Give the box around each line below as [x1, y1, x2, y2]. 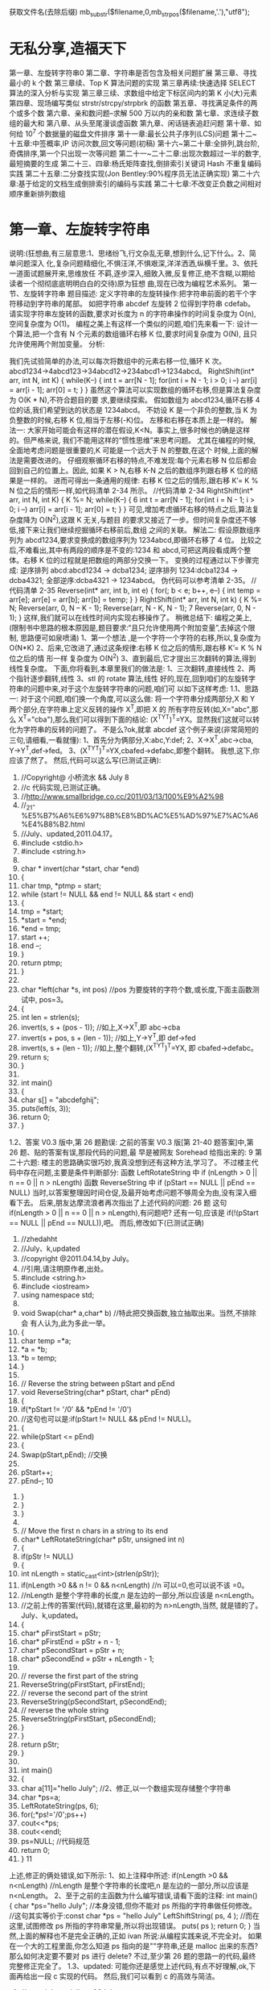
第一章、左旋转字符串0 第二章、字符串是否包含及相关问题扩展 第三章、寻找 [9, 68, 257, 77]
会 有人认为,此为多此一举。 [20, 1318, 110, 1328]
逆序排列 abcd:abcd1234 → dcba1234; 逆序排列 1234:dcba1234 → [19, 565, 239, 575]
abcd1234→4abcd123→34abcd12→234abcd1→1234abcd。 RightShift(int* [9, 366, 256, 377]
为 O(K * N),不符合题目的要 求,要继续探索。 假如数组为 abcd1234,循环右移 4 [9, 395, 260, 405]
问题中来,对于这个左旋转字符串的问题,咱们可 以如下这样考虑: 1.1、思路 [30, 684, 260, 693]
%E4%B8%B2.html [20, 819, 85, 829]
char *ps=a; [20, 1792, 61, 1802]
